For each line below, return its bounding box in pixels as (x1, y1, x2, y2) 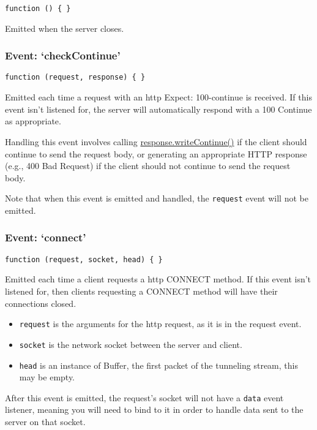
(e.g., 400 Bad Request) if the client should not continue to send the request (5, 159, 291, 172)
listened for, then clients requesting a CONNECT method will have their (5, 285, 278, 297)
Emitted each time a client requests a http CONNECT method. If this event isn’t (5, 273, 311, 285)
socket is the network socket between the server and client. (19, 338, 242, 350)
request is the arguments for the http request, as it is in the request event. (19, 317, 302, 330)
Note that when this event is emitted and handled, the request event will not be (5, 192, 308, 205)
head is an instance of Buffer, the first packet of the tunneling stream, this (19, 358, 298, 371)
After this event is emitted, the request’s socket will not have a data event (5, 391, 284, 404)
